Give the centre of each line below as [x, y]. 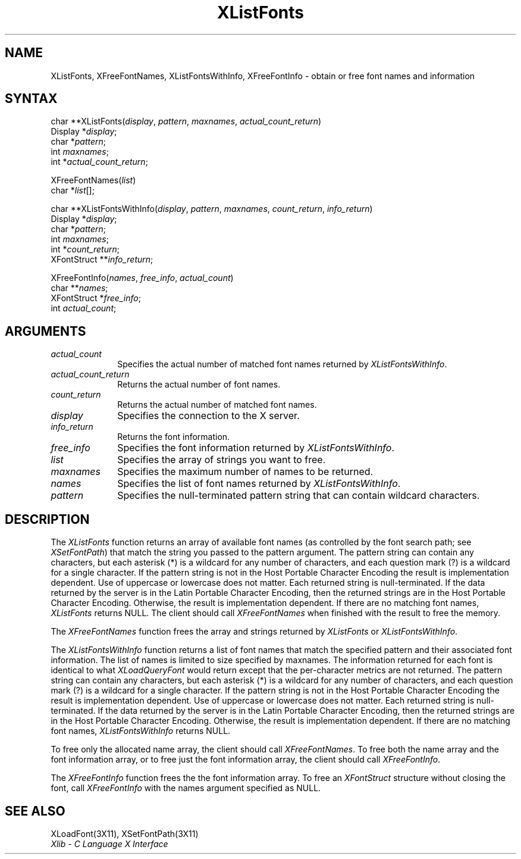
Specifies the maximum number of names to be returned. [245, 472]
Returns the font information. [174, 437]
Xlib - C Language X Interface [109, 844]
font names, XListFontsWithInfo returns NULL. [141, 731]
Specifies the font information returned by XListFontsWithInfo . [256, 448]
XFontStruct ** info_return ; [102, 260]
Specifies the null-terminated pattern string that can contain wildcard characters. [299, 496]
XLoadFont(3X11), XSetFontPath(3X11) [125, 833]
